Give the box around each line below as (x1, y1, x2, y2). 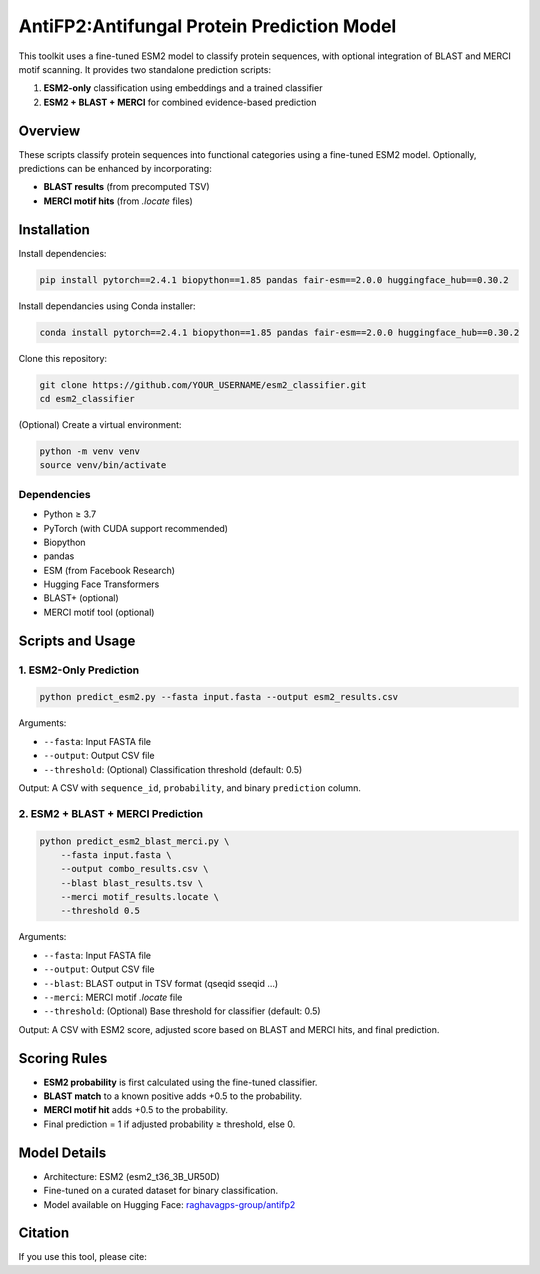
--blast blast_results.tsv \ (60, 877, 204, 889)
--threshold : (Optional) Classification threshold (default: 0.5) (43, 763, 303, 775)
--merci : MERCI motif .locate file (43, 991, 183, 1003)
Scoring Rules (18, 1050, 108, 1067)
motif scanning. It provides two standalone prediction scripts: (18, 63, 272, 75)
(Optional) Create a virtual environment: (18, 419, 182, 430)
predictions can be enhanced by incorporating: (18, 163, 212, 175)
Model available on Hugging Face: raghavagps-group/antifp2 (43, 1198, 296, 1210)
